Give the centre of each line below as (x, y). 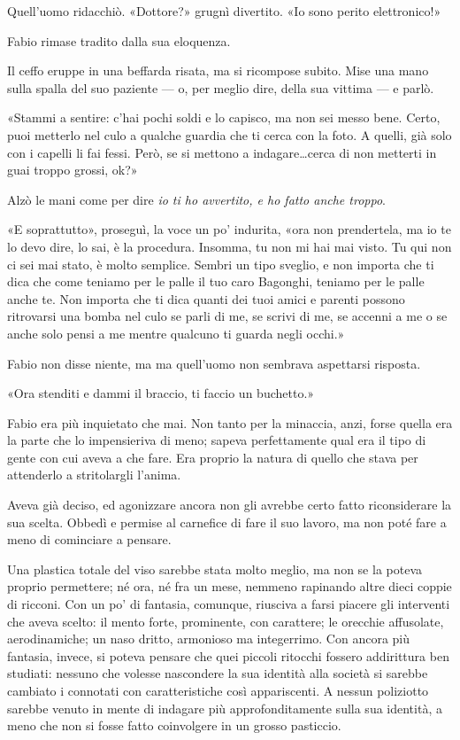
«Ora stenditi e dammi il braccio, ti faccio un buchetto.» (161, 393)
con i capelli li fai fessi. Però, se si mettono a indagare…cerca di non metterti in (222, 152)
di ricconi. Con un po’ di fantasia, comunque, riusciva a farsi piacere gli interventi (229, 604)
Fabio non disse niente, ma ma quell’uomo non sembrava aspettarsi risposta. (214, 363)
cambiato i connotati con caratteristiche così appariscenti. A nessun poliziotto (218, 690)
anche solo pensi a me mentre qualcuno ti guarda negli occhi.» (176, 333)
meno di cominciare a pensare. (89, 539)
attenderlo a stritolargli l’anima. (94, 475)
